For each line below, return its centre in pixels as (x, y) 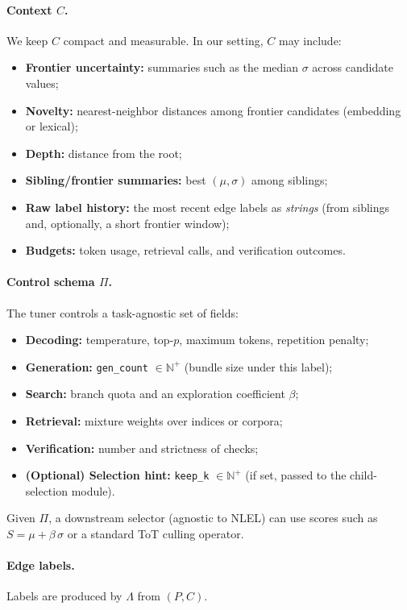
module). (93, 490)
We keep (27, 40)
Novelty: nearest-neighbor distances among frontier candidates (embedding (213, 110)
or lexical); (52, 126)
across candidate (353, 67)
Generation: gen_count (87, 366)
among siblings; (290, 180)
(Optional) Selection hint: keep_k (117, 475)
